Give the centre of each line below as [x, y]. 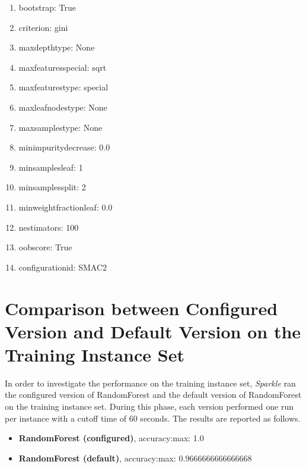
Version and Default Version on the [153, 331]
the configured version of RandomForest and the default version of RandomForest [153, 395]
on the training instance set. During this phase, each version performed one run [149, 406]
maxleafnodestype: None [63, 107]
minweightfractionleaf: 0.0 [66, 207]
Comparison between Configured [141, 308]
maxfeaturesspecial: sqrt [63, 67]
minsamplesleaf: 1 [51, 167]
